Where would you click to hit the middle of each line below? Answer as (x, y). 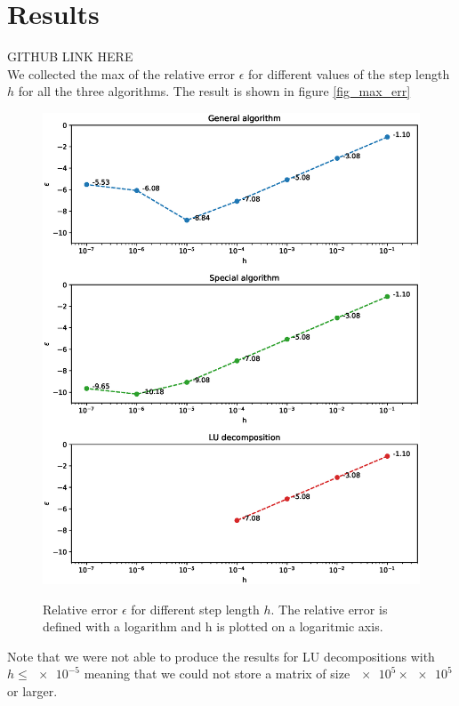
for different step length (195, 609)
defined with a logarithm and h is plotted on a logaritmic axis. (213, 626)
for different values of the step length (349, 73)
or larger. (32, 691)
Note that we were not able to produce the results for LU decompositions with (221, 656)
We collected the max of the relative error (121, 73)
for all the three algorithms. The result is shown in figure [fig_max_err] (214, 91)
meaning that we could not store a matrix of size (217, 674)
